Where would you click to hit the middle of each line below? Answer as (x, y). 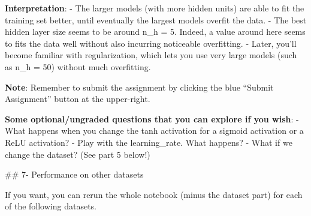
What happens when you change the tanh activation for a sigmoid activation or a (154, 130)
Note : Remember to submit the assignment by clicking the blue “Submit (139, 87)
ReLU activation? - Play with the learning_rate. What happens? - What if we (149, 142)
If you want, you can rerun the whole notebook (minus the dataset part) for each (154, 194)
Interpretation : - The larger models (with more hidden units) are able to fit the (155, 8)
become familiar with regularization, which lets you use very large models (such (151, 55)
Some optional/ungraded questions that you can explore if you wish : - (152, 118)
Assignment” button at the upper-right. (78, 99)
